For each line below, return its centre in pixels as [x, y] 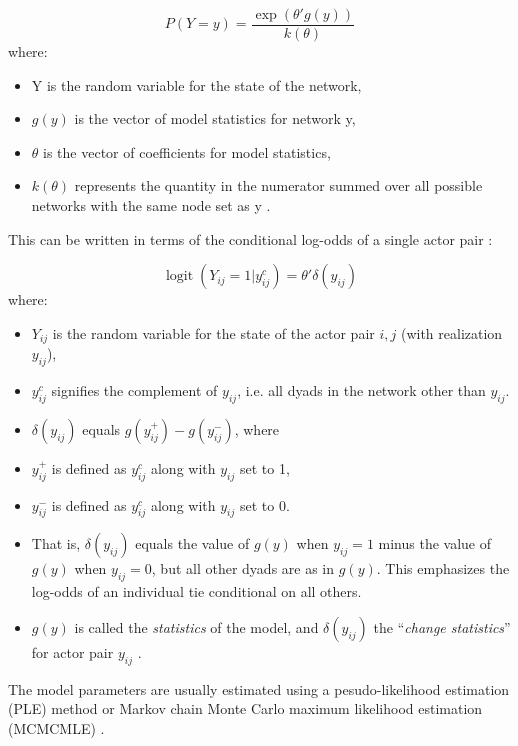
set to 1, [264, 467]
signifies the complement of [134, 390]
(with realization [451, 332]
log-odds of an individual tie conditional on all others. [196, 591]
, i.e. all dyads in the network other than [361, 390]
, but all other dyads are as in [243, 568]
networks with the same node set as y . [151, 205]
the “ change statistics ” [442, 626]
